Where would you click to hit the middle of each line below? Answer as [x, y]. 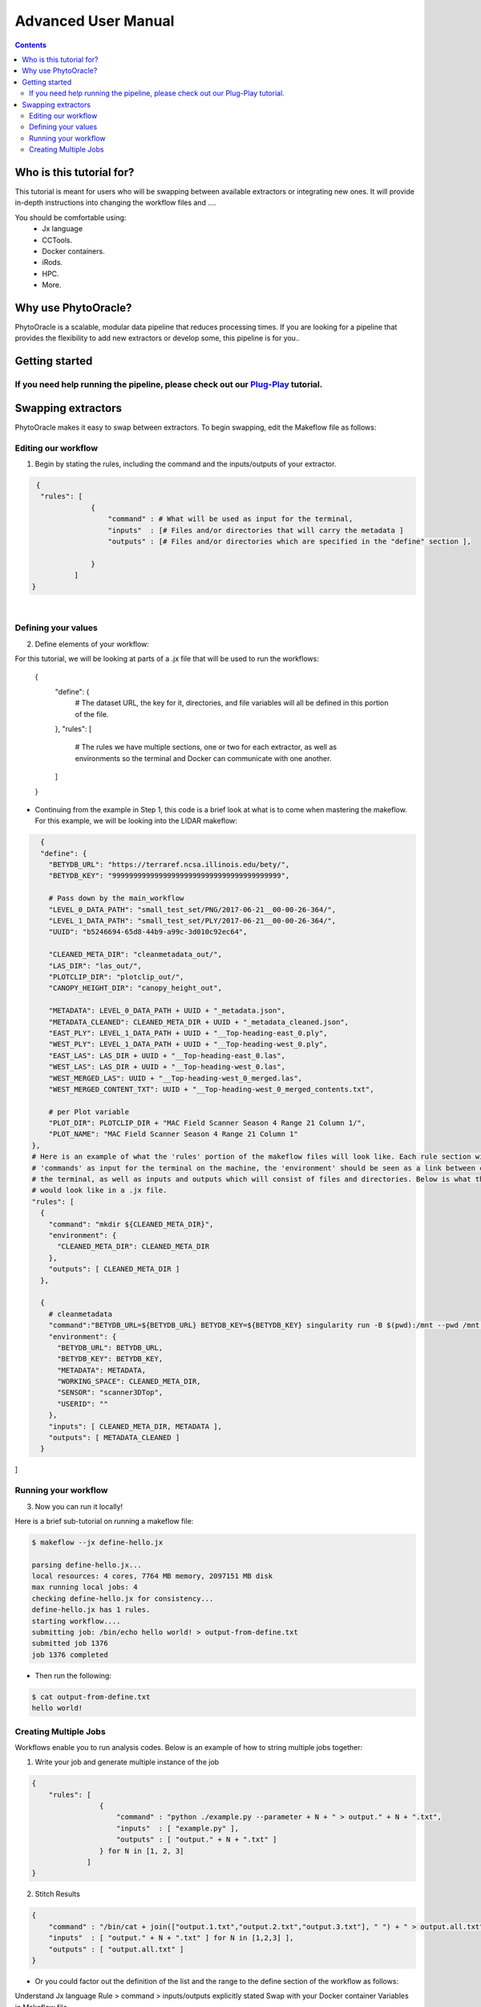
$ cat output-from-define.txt [91, 1697]
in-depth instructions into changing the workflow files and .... [115, 203]
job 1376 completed [70, 1655]
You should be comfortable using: [71, 218]
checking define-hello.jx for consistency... [123, 1598]
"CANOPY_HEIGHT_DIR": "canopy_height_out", [135, 988]
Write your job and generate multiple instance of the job [127, 1762]
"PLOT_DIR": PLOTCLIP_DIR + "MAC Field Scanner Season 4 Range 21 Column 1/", [207, 1123]
